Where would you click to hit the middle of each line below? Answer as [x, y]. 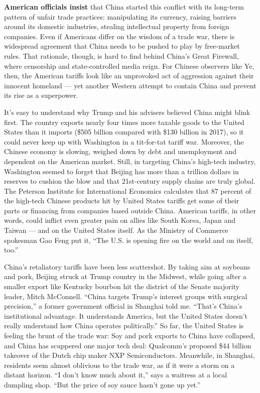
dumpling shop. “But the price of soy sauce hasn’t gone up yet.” [102, 384]
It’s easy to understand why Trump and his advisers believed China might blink [127, 112]
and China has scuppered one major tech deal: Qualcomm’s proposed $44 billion [128, 345]
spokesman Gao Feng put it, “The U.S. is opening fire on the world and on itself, [129, 240]
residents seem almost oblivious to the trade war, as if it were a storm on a [119, 365]
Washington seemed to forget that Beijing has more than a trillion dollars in [121, 171]
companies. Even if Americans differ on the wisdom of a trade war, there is [119, 36]
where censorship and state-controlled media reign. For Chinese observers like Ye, [129, 65]
